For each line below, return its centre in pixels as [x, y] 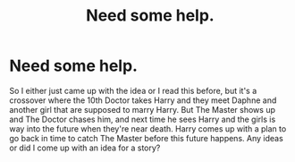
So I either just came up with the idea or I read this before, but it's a [133, 90]
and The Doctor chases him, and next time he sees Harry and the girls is [143, 119]
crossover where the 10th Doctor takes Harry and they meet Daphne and [143, 100]
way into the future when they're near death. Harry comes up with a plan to [148, 128]
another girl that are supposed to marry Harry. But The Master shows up [142, 109]
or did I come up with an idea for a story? [85, 148]
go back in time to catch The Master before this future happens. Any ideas [146, 138]
